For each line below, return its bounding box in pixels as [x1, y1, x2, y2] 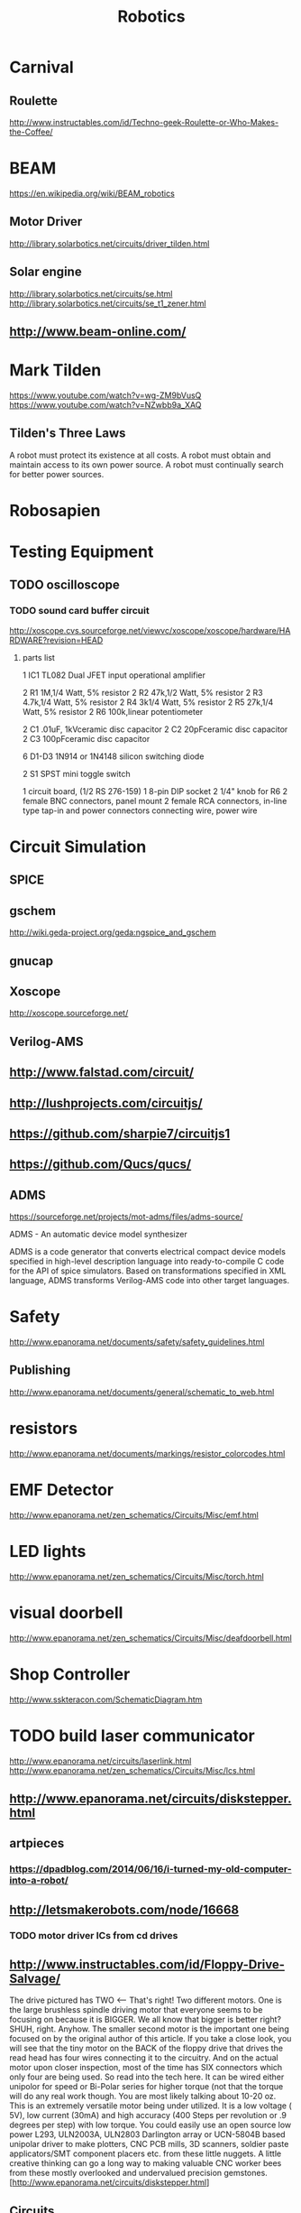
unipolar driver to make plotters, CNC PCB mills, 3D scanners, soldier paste [9, 2139, 289, 2150]
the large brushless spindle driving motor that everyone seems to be [9, 2005, 263, 2015]
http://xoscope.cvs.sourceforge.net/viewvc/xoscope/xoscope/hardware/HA [9, 625, 291, 635]
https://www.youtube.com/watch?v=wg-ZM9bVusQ [9, 390, 202, 401]
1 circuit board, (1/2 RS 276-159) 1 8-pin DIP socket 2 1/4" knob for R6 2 [22, 785, 288, 796]
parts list [22, 652, 56, 662]
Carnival [9, 57, 74, 78]
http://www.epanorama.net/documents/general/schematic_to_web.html [9, 1386, 275, 1397]
